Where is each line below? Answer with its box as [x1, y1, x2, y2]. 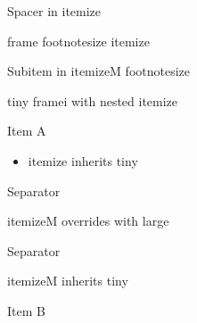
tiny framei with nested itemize [7, 91, 178, 110]
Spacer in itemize [7, 2, 102, 20]
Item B [7, 301, 45, 319]
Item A [7, 121, 46, 140]
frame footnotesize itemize [7, 31, 150, 50]
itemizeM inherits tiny [7, 271, 128, 290]
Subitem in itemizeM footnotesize [7, 62, 191, 80]
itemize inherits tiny [28, 151, 138, 170]
